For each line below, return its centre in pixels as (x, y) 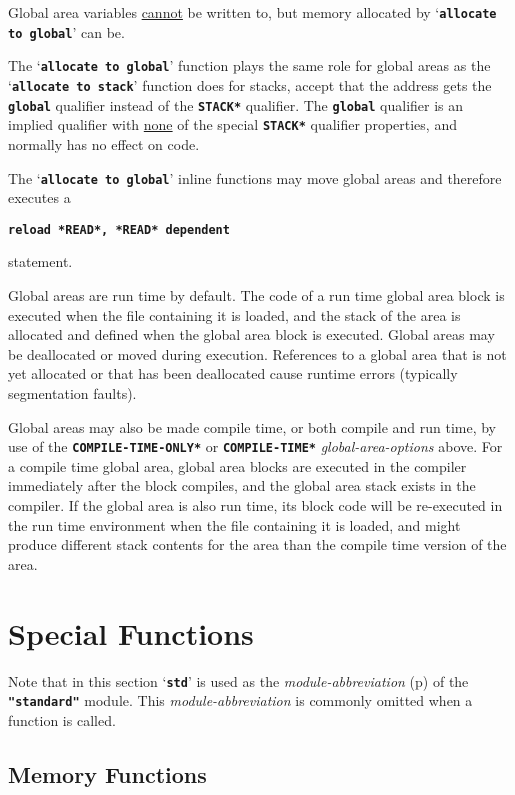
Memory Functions (107, 773)
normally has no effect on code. (104, 143)
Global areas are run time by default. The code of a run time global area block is (256, 295)
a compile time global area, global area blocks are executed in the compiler (237, 465)
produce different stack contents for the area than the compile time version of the (257, 544)
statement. (40, 261)
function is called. (62, 719)
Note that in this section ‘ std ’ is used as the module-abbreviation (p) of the (238, 680)
